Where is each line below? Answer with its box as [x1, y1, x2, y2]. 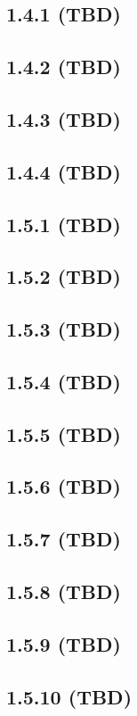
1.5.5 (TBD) [6, 420, 121, 447]
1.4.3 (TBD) [6, 104, 121, 132]
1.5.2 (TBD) [6, 262, 121, 290]
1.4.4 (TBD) [6, 157, 121, 185]
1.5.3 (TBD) [6, 315, 121, 343]
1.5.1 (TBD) [6, 210, 121, 237]
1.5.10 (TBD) [6, 682, 133, 710]
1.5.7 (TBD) [6, 525, 121, 553]
